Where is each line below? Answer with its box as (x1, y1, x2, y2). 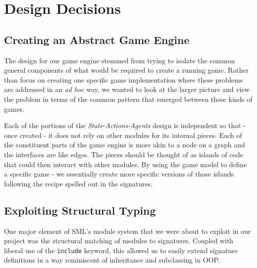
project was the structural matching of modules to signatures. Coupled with (4, 235, 233, 246)
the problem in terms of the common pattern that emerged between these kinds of (4, 93, 253, 104)
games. (4, 103, 25, 114)
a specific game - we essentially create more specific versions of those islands (4, 169, 234, 179)
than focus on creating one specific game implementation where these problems (4, 74, 243, 85)
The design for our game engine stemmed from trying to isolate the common (4, 55, 235, 65)
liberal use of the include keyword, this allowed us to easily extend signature (4, 245, 238, 255)
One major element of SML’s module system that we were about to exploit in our (4, 225, 251, 236)
